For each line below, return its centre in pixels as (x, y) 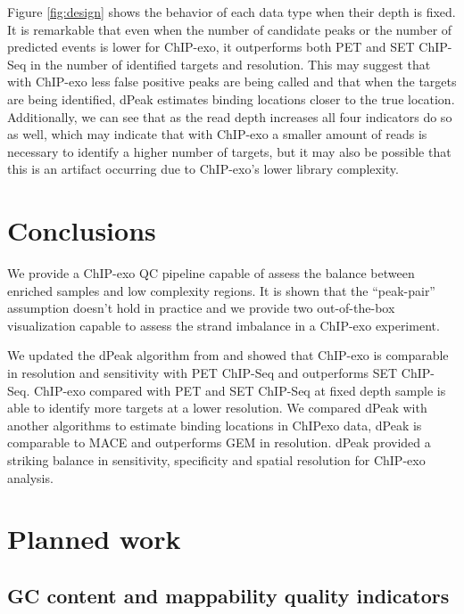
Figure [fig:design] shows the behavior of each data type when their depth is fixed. (232, 12)
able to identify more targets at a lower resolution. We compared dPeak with (217, 408)
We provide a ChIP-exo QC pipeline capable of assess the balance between (211, 273)
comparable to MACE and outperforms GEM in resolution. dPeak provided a (219, 442)
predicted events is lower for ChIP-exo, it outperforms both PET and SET (211, 47)
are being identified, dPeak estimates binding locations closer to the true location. (231, 98)
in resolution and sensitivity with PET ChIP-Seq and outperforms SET (203, 373)
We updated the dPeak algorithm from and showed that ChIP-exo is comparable (228, 355)
